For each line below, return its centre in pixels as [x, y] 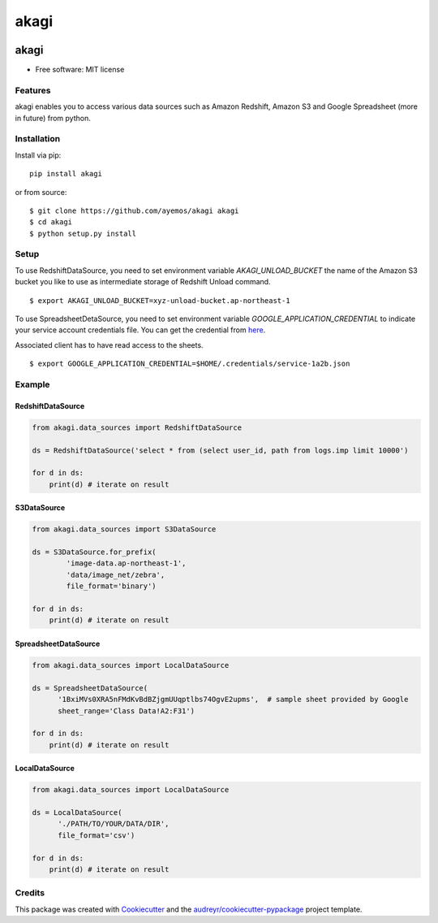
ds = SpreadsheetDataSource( [90, 688]
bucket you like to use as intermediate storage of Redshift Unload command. [143, 282]
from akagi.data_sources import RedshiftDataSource [137, 427]
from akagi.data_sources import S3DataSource [124, 529]
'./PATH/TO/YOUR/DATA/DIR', [114, 824]
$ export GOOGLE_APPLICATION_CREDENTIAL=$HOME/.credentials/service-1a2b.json [190, 364]
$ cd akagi [51, 222]
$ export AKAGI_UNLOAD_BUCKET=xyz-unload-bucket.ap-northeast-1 [160, 300]
